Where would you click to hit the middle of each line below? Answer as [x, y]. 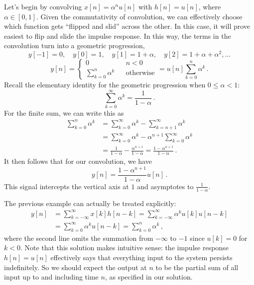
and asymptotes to [165, 186]
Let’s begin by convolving [43, 6]
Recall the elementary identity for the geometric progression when [105, 85]
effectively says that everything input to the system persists [141, 257]
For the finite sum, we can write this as [64, 112]
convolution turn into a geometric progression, [74, 45]
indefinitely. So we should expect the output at [75, 267]
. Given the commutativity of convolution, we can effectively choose [139, 16]
